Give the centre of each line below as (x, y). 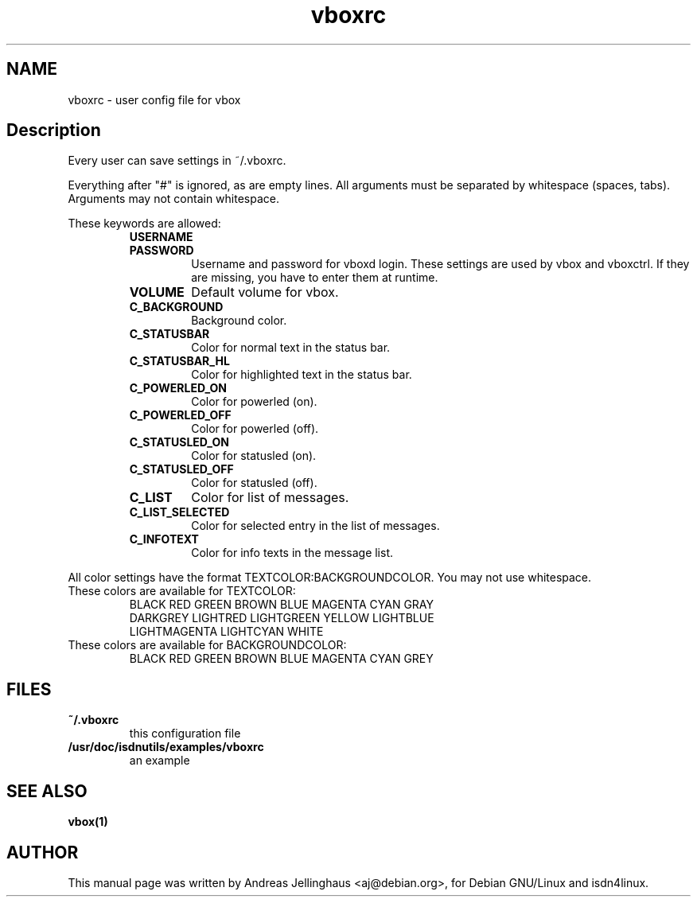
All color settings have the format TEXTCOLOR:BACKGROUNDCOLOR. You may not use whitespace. (330, 578)
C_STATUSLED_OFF (181, 469)
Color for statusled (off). (254, 483)
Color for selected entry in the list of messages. (315, 526)
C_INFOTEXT (164, 539)
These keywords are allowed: (144, 224)
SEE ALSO (47, 791)
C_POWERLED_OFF (180, 415)
